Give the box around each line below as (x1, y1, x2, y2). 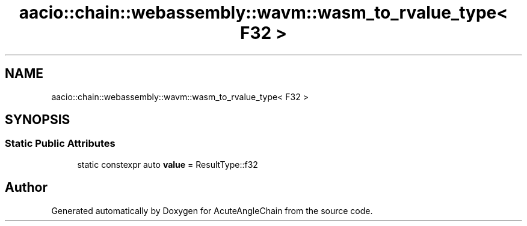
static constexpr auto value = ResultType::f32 (77, 159, 258, 170)
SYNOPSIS (5, 112, 70, 128)
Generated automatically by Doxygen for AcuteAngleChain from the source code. (51, 205, 373, 216)
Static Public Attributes (5, 137, 116, 150)
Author (5, 180, 48, 195)
